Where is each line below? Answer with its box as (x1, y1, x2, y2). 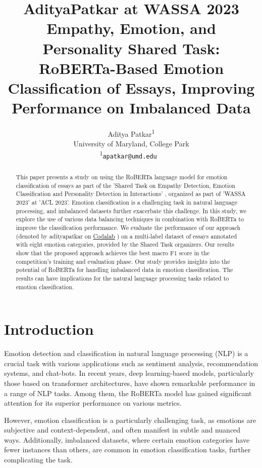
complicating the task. (4, 454, 73, 465)
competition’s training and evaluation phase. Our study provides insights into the (16, 257, 230, 265)
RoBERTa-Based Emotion (38, 57, 224, 78)
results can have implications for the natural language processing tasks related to (16, 274, 229, 282)
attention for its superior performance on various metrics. (4, 398, 182, 408)
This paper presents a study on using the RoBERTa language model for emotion (16, 173, 228, 181)
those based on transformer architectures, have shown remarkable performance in (4, 377, 255, 388)
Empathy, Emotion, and (46, 18, 216, 38)
